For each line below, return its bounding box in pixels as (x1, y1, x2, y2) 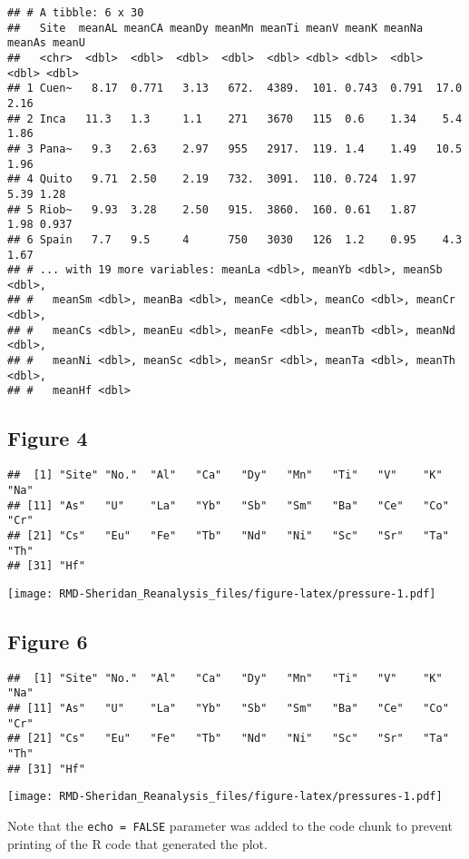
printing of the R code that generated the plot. (7, 834, 268, 853)
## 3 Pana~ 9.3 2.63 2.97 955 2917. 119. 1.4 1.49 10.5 (7, 142, 463, 155)
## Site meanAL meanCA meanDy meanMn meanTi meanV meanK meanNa (7, 21, 424, 35)
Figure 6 (7, 627, 88, 655)
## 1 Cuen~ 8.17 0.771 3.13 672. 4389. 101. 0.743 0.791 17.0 (7, 82, 463, 95)
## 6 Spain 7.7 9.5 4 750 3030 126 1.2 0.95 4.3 (7, 232, 463, 246)
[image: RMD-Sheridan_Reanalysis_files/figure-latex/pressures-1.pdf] (7, 790, 443, 804)
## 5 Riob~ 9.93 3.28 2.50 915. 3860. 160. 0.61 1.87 (7, 202, 417, 216)
